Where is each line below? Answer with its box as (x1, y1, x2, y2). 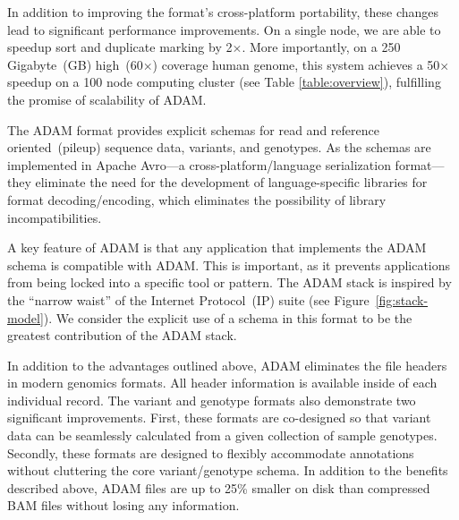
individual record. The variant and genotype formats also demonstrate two (7, 390, 416, 409)
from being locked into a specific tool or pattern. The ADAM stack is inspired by (7, 273, 452, 292)
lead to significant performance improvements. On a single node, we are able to (7, 20, 441, 38)
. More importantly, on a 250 (242, 38, 401, 56)
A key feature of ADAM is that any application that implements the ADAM (7, 238, 427, 257)
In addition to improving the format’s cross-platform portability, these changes (7, 3, 439, 21)
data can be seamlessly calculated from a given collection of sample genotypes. (7, 426, 438, 445)
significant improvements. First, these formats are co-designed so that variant (7, 408, 431, 427)
